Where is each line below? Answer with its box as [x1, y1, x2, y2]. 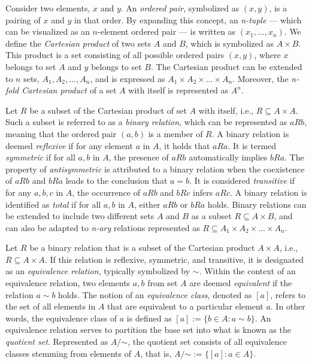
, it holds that [159, 139, 210, 151]
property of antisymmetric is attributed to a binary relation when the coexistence [5, 162, 305, 175]
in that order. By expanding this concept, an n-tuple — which [74, 13, 302, 26]
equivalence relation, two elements [5, 277, 131, 289]
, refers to [270, 288, 306, 301]
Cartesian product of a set [22, 84, 117, 96]
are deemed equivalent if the [189, 277, 292, 289]
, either [134, 198, 160, 210]
